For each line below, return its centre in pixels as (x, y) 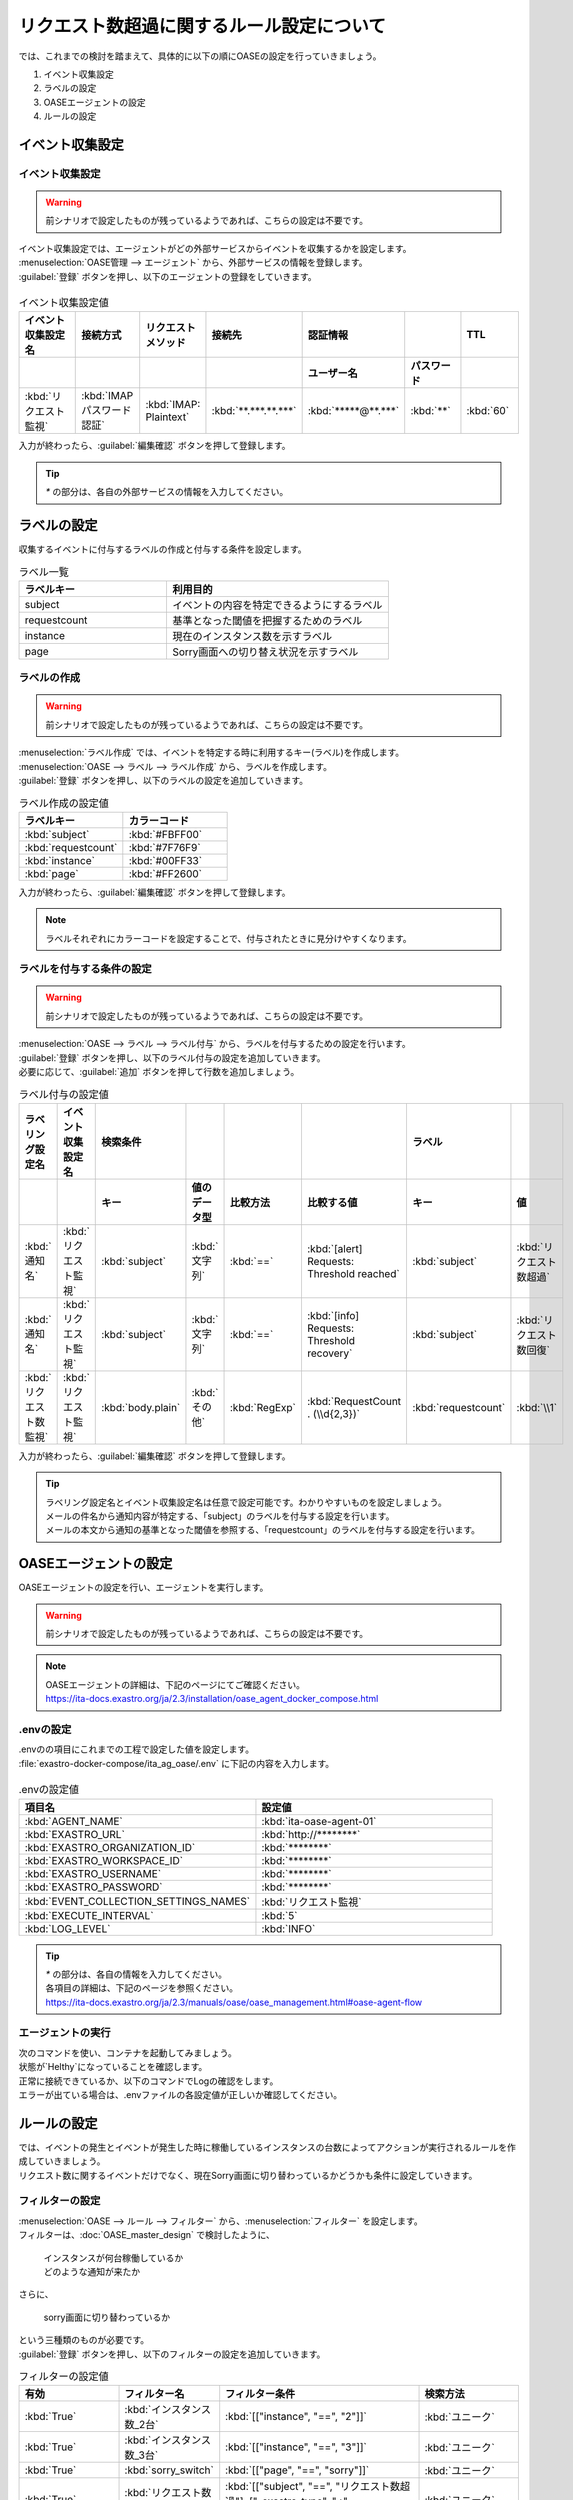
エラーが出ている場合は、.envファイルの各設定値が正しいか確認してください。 (180, 2095)
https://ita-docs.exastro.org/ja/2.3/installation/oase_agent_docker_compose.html (212, 1699)
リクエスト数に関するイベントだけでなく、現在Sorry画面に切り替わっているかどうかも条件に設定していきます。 (248, 2175)
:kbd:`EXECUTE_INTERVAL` (89, 1915)
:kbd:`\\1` (537, 1407)
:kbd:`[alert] (334, 1248)
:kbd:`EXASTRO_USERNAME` (93, 1873)
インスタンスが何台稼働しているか (113, 2257)
